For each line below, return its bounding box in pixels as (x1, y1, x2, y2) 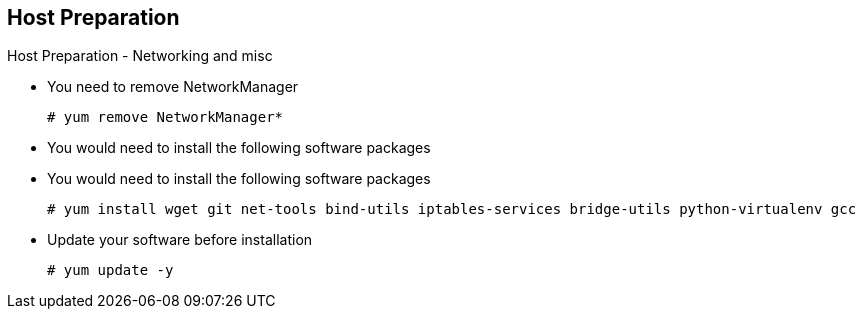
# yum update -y (47, 262, 174, 279)
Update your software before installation (47, 231, 313, 249)
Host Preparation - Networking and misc (7, 47, 273, 65)
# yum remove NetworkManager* (47, 109, 284, 126)
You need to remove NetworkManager (47, 78, 299, 96)
